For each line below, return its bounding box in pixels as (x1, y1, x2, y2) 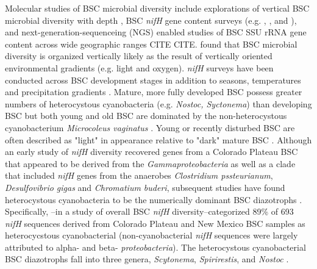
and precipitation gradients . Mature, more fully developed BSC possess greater (5, 85, 302, 98)
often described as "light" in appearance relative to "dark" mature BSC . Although (5, 133, 312, 146)
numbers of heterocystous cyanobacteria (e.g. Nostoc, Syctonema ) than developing (5, 97, 312, 110)
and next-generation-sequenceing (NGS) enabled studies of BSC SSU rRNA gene (5, 26, 307, 38)
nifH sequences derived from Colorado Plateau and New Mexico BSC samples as (5, 217, 305, 229)
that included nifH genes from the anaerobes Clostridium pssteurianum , (5, 169, 273, 182)
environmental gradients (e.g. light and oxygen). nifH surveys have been (5, 61, 274, 74)
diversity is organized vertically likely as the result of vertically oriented (5, 49, 272, 62)
